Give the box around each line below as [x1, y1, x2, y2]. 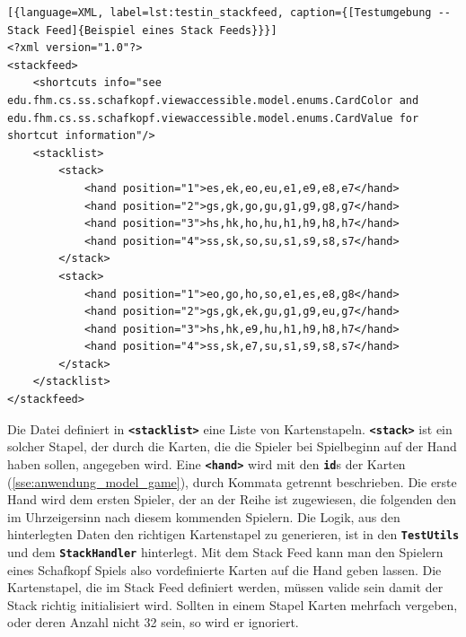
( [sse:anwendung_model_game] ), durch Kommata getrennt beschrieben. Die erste [7, 472, 457, 491]
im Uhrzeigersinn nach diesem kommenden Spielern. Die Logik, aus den [7, 507, 400, 526]
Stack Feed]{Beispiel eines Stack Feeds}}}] [7, 23, 277, 37]
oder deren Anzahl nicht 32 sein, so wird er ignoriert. [7, 613, 299, 632]
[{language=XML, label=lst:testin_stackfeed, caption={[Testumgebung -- [7, 6, 451, 19]
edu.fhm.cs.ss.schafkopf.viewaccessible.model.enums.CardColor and [7, 93, 419, 107]
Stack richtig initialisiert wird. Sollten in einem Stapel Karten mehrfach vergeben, [7, 595, 458, 614]
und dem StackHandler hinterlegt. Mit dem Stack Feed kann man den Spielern [7, 543, 444, 561]
